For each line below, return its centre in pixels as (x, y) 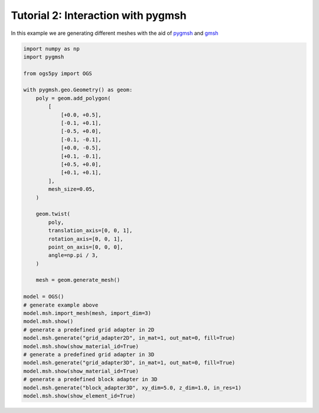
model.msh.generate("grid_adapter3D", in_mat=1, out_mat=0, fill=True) (129, 363)
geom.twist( (53, 214)
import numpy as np (51, 48)
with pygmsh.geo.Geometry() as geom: (78, 90)
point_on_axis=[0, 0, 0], (86, 247)
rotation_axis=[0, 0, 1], (86, 239)
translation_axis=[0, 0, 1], (90, 231)
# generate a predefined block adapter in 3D (90, 379)
